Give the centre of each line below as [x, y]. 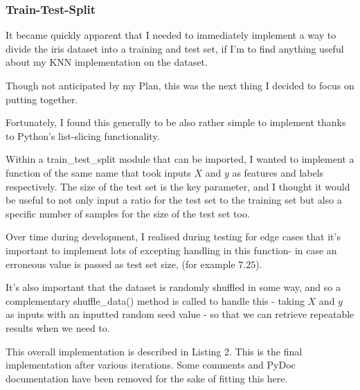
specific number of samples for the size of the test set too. [128, 213]
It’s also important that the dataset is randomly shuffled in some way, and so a [173, 287]
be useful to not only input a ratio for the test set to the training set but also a [174, 200]
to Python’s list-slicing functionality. [83, 135]
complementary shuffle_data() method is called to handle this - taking [155, 300]
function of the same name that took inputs [98, 172]
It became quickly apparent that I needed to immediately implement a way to [171, 35]
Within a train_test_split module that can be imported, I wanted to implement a [180, 159]
